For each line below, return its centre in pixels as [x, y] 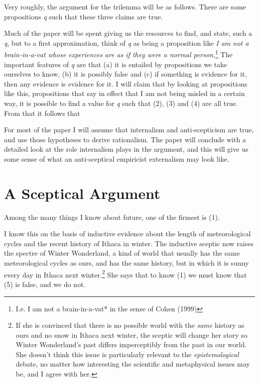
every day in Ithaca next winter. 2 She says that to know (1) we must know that [126, 274]
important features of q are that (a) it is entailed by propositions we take [116, 64]
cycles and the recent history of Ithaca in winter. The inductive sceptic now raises [129, 243]
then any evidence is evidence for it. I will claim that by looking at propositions [126, 83]
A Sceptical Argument [82, 193]
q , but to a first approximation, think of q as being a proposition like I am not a [127, 43]
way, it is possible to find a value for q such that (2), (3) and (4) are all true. [121, 103]
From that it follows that [42, 113]
